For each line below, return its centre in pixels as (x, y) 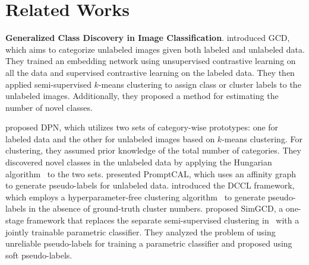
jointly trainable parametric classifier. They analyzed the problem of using (141, 232)
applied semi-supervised (48, 84)
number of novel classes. (49, 107)
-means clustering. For (262, 138)
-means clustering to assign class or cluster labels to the (200, 84)
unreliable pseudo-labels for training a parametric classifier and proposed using (149, 243)
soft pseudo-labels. (39, 255)
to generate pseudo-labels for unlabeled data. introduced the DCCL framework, (150, 185)
